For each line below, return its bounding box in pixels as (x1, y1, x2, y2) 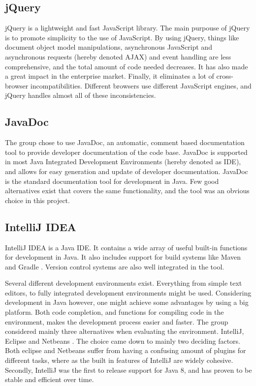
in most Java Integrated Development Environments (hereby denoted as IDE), (5, 156, 241, 167)
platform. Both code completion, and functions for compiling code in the (5, 307, 224, 317)
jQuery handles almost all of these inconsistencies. (5, 90, 156, 100)
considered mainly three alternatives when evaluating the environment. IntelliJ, (5, 326, 244, 336)
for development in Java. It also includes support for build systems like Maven (5, 252, 241, 262)
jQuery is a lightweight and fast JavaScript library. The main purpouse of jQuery (5, 23, 250, 33)
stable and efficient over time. (5, 374, 94, 385)
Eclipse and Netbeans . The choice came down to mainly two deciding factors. (5, 335, 240, 346)
